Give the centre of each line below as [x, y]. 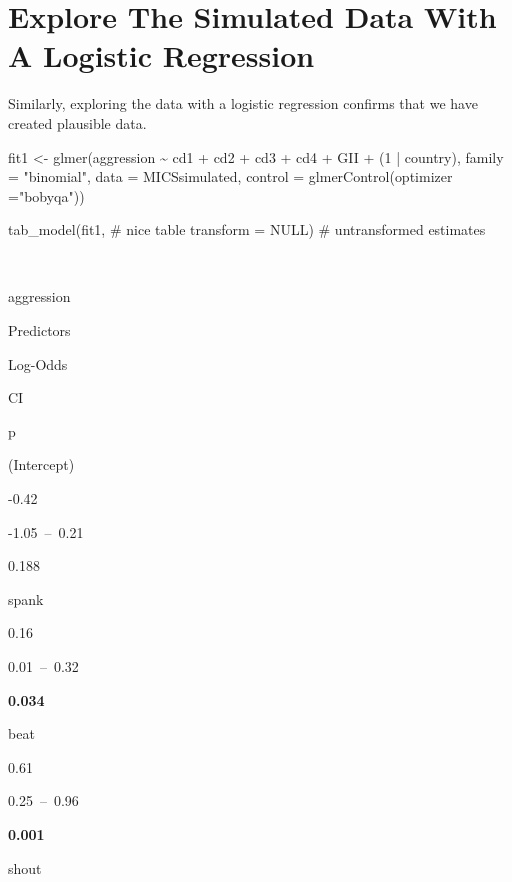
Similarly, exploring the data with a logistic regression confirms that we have [243, 103]
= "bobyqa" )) [46, 195]
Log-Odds [38, 363]
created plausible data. [77, 122]
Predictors [39, 330]
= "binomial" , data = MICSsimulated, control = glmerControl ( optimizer [230, 176]
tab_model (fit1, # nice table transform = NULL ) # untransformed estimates [247, 229]
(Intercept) [41, 464]
